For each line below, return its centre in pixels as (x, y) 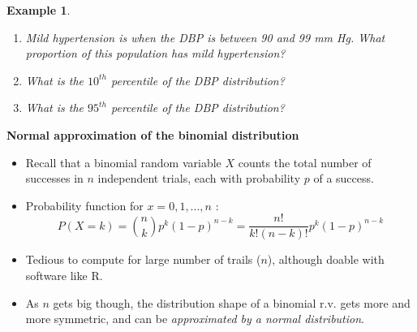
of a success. (344, 178)
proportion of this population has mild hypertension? (155, 53)
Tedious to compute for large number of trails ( (143, 259)
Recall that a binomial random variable (123, 162)
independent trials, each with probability (199, 178)
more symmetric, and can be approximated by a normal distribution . (195, 319)
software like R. (64, 275)
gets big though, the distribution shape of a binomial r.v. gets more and (232, 302)
